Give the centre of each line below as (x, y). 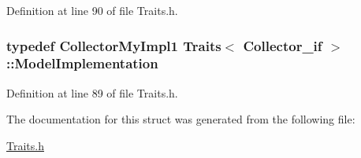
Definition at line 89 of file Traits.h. (92, 92)
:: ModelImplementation (82, 63)
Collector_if (283, 45)
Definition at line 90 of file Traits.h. (92, 10)
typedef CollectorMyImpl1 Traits (114, 45)
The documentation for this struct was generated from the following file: (181, 119)
